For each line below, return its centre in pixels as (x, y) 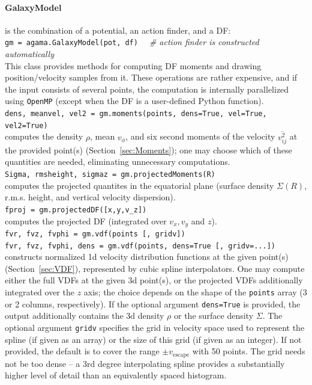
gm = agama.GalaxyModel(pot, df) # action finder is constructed (132, 42)
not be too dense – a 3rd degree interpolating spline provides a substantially (145, 363)
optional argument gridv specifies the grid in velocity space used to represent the (155, 327)
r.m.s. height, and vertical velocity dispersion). (90, 197)
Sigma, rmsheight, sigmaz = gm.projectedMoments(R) (110, 175)
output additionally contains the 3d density (85, 316)
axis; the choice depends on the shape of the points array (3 (195, 292)
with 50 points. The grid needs (249, 351)
